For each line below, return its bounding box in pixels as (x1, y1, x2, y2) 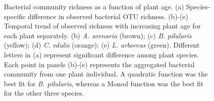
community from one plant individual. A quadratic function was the (4, 69, 208, 79)
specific (4, 11, 26, 21)
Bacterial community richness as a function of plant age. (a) (4, 1, 184, 11)
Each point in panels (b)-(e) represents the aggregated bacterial (4, 59, 195, 69)
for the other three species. (4, 88, 84, 98)
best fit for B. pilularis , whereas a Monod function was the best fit (4, 78, 204, 88)
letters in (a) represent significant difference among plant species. (4, 49, 199, 59)
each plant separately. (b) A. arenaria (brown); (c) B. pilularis (4, 30, 192, 40)
